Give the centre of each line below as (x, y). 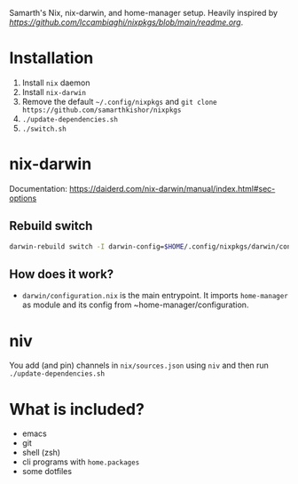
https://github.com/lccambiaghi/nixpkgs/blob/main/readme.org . (126, 22)
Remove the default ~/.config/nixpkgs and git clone (119, 101)
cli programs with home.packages (81, 462)
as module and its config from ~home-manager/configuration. (135, 305)
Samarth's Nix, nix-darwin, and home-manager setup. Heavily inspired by (143, 13)
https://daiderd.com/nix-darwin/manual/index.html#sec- (173, 188)
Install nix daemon (56, 83)
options (23, 198)
